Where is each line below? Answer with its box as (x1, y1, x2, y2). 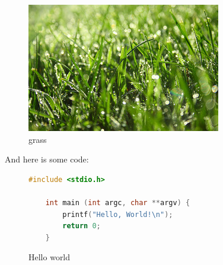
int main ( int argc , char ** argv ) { (45, 198, 190, 207)
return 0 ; (62, 222, 101, 231)
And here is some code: (5, 153, 89, 165)
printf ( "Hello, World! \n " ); (62, 210, 173, 219)
